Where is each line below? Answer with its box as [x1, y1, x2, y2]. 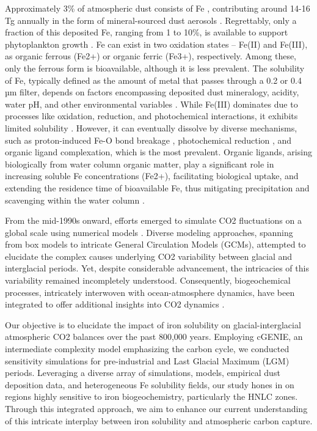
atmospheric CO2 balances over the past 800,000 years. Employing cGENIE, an [5, 330, 303, 343]
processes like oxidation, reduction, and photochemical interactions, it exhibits [5, 109, 298, 122]
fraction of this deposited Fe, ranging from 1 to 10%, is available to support [5, 26, 288, 39]
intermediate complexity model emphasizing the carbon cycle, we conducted [5, 342, 290, 355]
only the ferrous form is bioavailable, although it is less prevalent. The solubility [5, 61, 305, 74]
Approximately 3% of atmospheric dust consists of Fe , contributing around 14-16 [5, 2, 310, 14]
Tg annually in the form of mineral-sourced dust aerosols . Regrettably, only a [5, 13, 297, 26]
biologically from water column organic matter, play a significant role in [5, 157, 274, 170]
